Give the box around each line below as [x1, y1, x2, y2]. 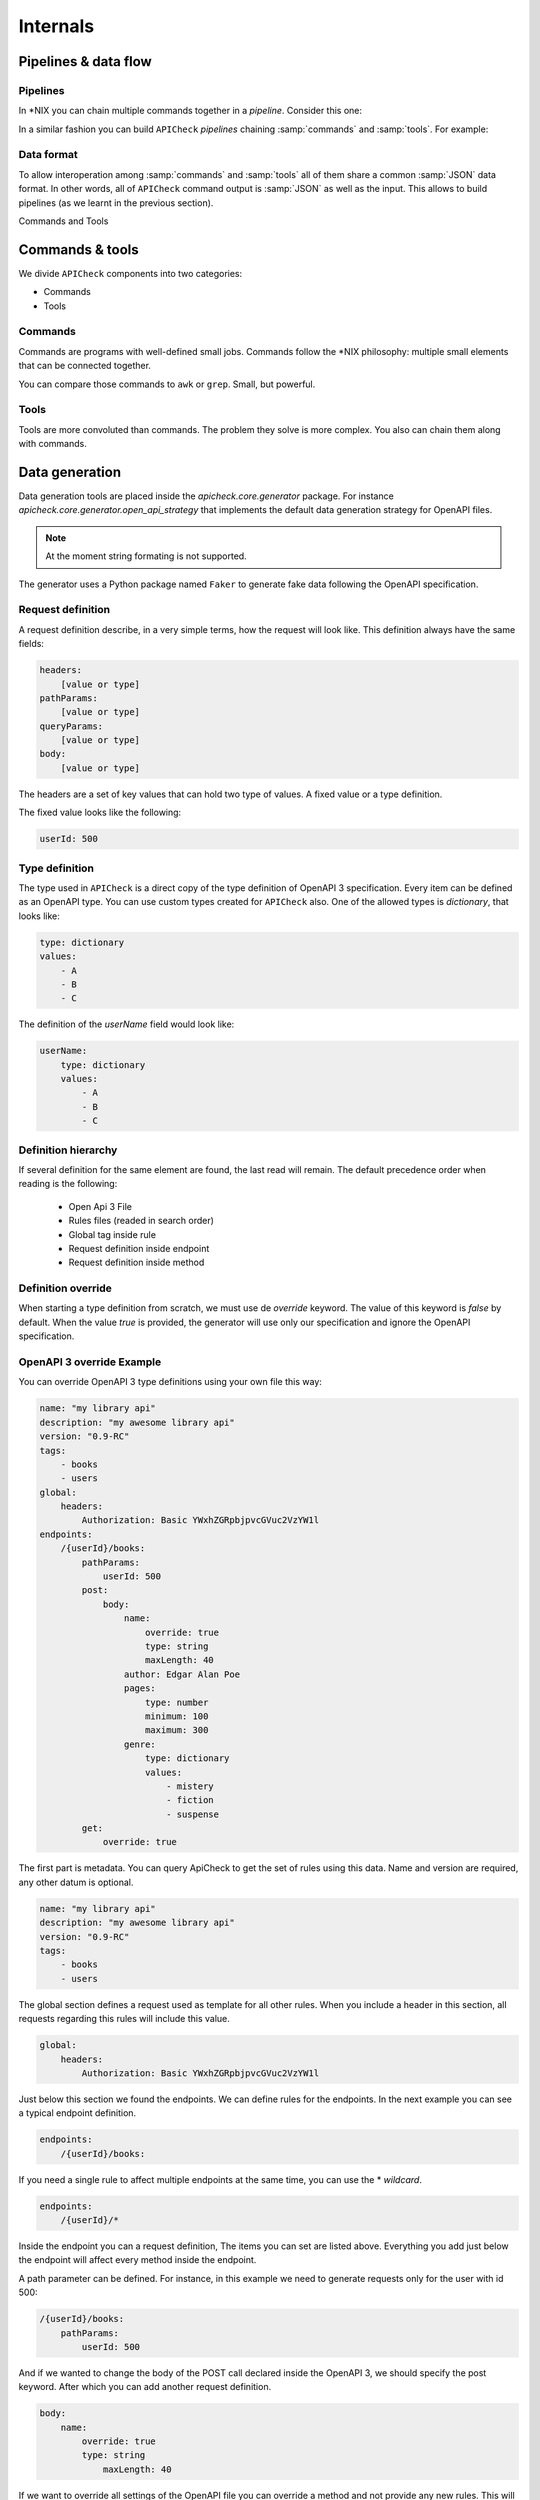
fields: [18, 638, 45, 650]
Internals [18, 15, 95, 37]
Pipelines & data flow [18, 53, 152, 70]
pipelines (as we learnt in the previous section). [18, 196, 214, 209]
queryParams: [39, 720, 104, 732]
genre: [123, 1738, 157, 1750]
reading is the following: [18, 1178, 118, 1190]
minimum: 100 [145, 1710, 209, 1722]
